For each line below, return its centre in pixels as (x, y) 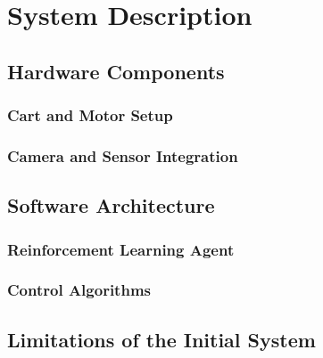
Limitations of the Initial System (161, 339)
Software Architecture (111, 205)
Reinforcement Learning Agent (121, 249)
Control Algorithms (79, 290)
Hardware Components (116, 71)
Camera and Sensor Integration (123, 155)
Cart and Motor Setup (90, 115)
